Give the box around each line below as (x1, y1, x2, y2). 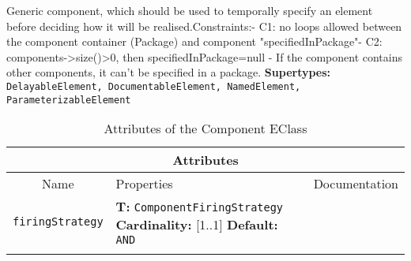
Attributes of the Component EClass (104, 119, 307, 138)
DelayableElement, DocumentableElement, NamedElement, (6, 80, 301, 92)
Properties (115, 174, 173, 193)
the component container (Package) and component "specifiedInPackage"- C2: (6, 33, 383, 50)
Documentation (313, 174, 398, 193)
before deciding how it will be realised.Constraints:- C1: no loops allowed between (6, 17, 402, 34)
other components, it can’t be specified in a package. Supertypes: (6, 64, 331, 80)
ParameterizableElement (6, 94, 131, 106)
